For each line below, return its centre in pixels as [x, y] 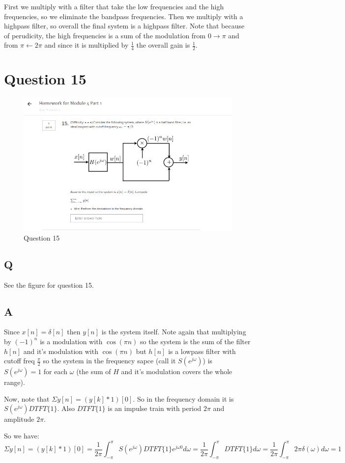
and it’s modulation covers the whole [177, 371]
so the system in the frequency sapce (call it [109, 361]
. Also [66, 408]
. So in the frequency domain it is [183, 398]
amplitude [19, 419]
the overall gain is [163, 45]
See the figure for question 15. [49, 285]
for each [56, 371]
